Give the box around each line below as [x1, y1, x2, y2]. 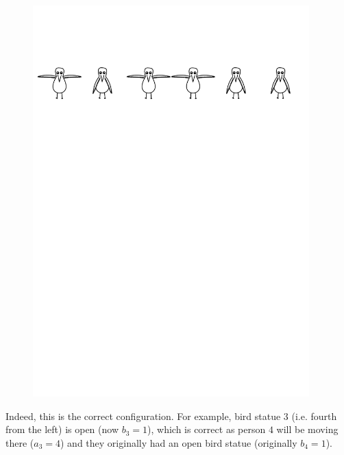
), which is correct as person [147, 422, 266, 436]
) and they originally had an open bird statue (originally [60, 435, 297, 450]
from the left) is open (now [5, 422, 119, 436]
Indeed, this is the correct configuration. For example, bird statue [5, 408, 281, 423]
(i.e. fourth [291, 408, 337, 423]
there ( [5, 435, 34, 450]
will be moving [276, 422, 339, 436]
